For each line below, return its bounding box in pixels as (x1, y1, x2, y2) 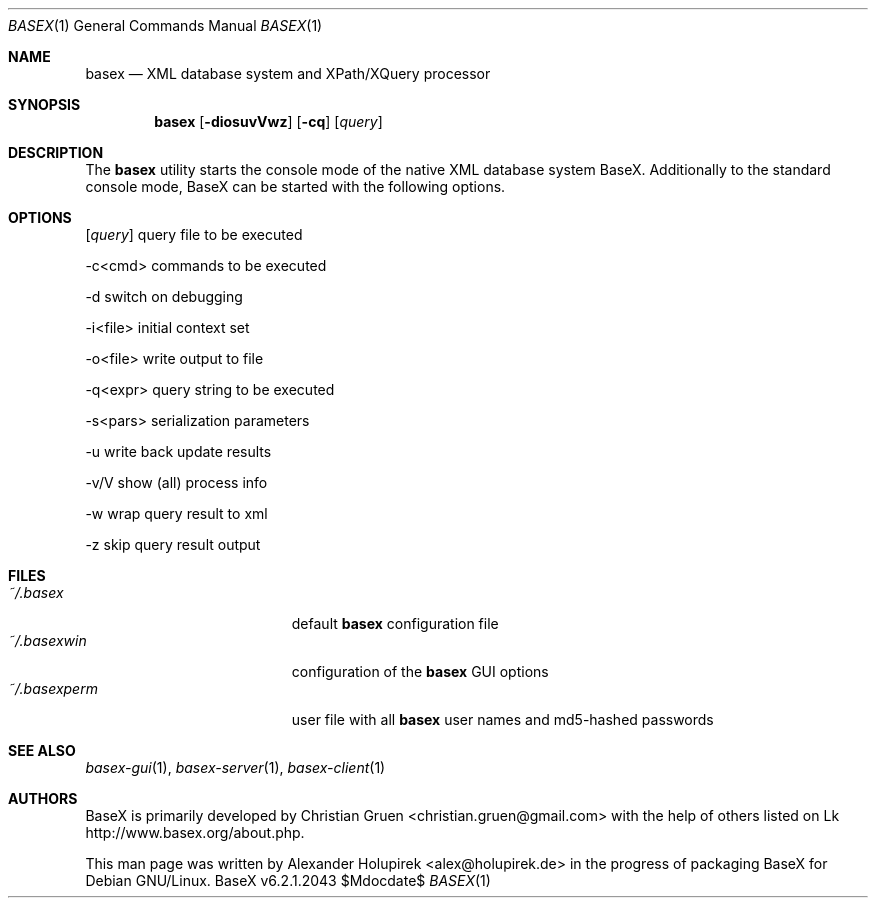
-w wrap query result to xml (85, 505, 268, 522)
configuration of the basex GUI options (291, 663, 549, 680)
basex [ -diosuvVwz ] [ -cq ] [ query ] (154, 113, 383, 130)
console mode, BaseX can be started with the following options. (85, 178, 506, 195)
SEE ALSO (8, 742, 76, 759)
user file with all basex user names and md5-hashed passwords (291, 711, 714, 728)
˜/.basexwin (8, 632, 87, 649)
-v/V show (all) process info (85, 474, 268, 491)
